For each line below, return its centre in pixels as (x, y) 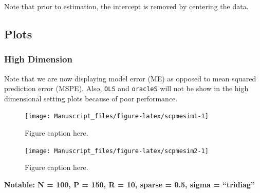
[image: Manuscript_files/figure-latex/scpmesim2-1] (117, 151)
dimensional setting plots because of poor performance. (91, 98)
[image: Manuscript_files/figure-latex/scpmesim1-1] (117, 116)
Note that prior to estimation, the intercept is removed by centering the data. (126, 6)
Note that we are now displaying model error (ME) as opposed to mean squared (130, 78)
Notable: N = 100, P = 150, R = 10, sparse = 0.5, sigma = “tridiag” (129, 184)
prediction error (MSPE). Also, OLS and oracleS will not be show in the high (126, 88)
